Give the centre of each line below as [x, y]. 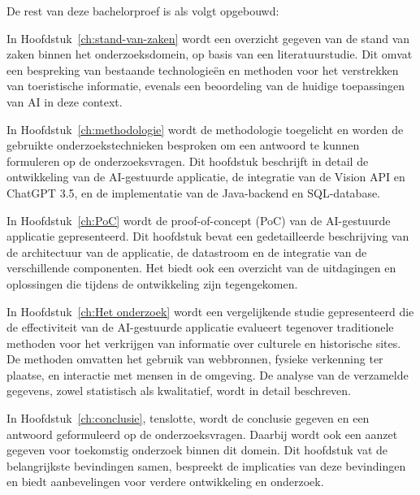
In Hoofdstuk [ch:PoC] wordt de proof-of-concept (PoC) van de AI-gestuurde [199, 220]
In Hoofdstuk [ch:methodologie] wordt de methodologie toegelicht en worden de [205, 129]
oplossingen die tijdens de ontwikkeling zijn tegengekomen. [152, 283]
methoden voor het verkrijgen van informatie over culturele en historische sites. [204, 343]
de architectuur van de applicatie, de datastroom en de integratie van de [187, 252]
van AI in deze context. [65, 101]
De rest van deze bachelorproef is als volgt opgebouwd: [143, 11]
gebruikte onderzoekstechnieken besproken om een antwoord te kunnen [183, 145]
